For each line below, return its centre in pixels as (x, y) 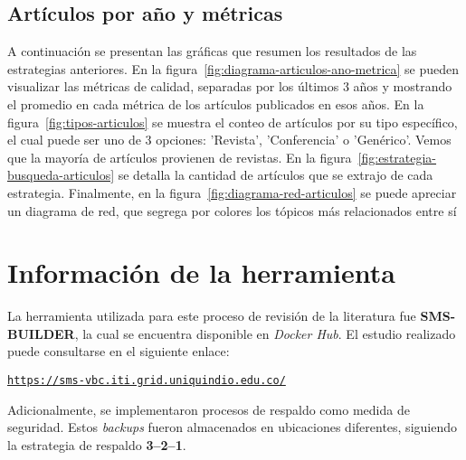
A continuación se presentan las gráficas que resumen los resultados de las (212, 51)
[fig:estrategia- (397, 157)
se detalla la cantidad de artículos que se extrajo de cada (276, 175)
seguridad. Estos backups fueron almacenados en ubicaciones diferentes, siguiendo (232, 427)
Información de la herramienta (201, 272)
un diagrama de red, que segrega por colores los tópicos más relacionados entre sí (232, 210)
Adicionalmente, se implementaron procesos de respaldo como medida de (209, 409)
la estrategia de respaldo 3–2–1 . (97, 444)
